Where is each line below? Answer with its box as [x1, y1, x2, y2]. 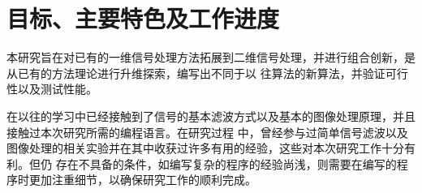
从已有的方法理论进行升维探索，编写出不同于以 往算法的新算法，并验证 [6, 64, 385, 81]
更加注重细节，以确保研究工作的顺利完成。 [28, 171, 256, 188]
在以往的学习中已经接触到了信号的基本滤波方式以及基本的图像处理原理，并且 [6, 107, 416, 124]
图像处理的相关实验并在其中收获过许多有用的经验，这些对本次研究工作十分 [6, 139, 404, 157]
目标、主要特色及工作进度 [6, 2, 280, 35]
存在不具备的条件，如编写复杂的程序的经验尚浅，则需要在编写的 [55, 155, 397, 172]
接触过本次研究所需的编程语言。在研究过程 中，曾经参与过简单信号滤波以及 [6, 123, 408, 140]
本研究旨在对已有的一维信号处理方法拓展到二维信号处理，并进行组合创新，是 [6, 49, 416, 66]
